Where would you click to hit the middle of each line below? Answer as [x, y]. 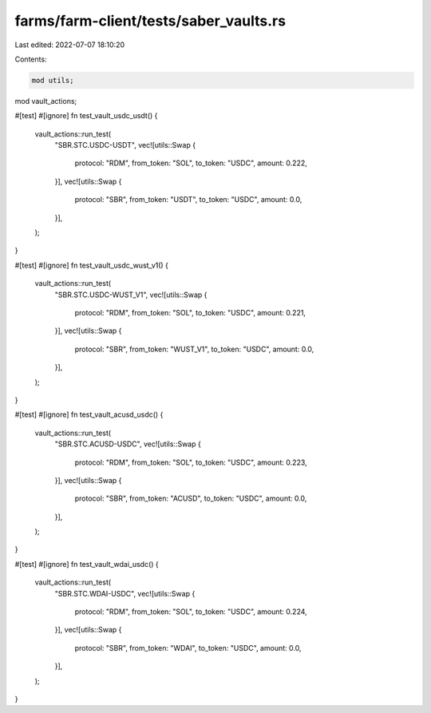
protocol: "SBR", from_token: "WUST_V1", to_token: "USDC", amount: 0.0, [194, 349]
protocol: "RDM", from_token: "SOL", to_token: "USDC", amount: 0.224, [191, 612]
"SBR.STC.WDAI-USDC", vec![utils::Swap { [125, 593]
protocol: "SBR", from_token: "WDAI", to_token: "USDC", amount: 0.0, [188, 648]
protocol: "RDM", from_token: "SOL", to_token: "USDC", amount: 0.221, [190, 312]
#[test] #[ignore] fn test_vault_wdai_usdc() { [87, 564]
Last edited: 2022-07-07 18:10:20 [70, 45]
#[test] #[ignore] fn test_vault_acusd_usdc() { [89, 414]
